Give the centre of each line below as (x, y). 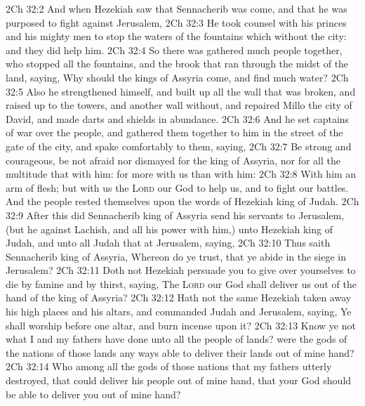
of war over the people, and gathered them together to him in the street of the (174, 132)
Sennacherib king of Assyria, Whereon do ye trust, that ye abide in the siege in (176, 256)
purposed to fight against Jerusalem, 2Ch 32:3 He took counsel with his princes (176, 22)
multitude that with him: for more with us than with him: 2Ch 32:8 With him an (181, 174)
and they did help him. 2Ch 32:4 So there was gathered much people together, (174, 50)
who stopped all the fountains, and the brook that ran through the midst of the (177, 64)
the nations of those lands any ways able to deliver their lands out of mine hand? (180, 352)
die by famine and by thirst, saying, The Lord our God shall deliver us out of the (181, 283)
